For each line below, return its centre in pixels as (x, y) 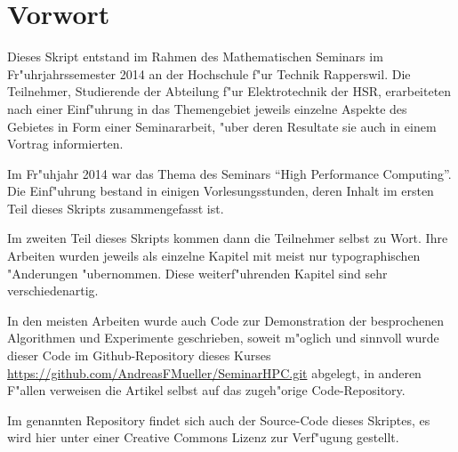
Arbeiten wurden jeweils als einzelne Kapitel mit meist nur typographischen (214, 256)
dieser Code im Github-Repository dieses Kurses (139, 355)
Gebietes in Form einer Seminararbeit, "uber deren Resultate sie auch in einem (222, 126)
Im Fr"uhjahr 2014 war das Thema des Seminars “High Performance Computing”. (229, 173)
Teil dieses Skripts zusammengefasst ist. (116, 208)
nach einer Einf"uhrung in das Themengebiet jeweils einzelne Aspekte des (207, 108)
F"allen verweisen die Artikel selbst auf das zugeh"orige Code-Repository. (206, 390)
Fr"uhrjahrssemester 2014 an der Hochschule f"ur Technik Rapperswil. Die (209, 73)
